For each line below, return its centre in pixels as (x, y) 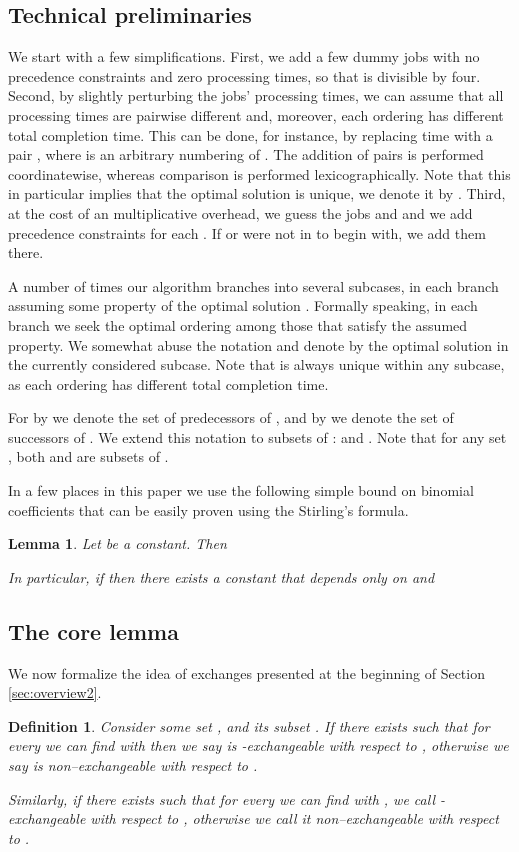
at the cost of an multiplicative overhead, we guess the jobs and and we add (240, 212)
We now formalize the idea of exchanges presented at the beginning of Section (246, 672)
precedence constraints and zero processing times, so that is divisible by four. (244, 75)
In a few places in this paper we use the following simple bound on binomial (241, 490)
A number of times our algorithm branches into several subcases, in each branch (253, 285)
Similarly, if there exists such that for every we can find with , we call (221, 798)
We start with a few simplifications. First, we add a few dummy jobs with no (244, 56)
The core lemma (93, 630)
